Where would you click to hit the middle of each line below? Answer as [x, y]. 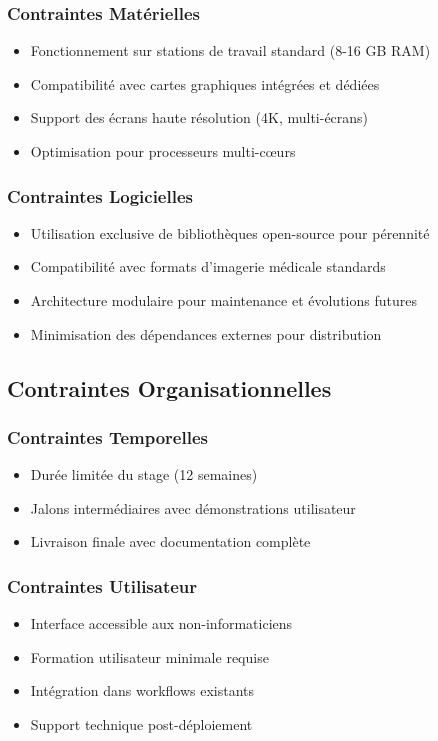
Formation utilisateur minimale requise [149, 656]
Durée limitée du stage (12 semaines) [144, 474]
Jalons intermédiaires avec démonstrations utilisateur [193, 507]
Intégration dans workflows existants [142, 690]
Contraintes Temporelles [107, 436]
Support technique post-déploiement [141, 723]
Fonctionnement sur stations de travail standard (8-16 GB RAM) [230, 50]
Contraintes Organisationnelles [169, 387]
